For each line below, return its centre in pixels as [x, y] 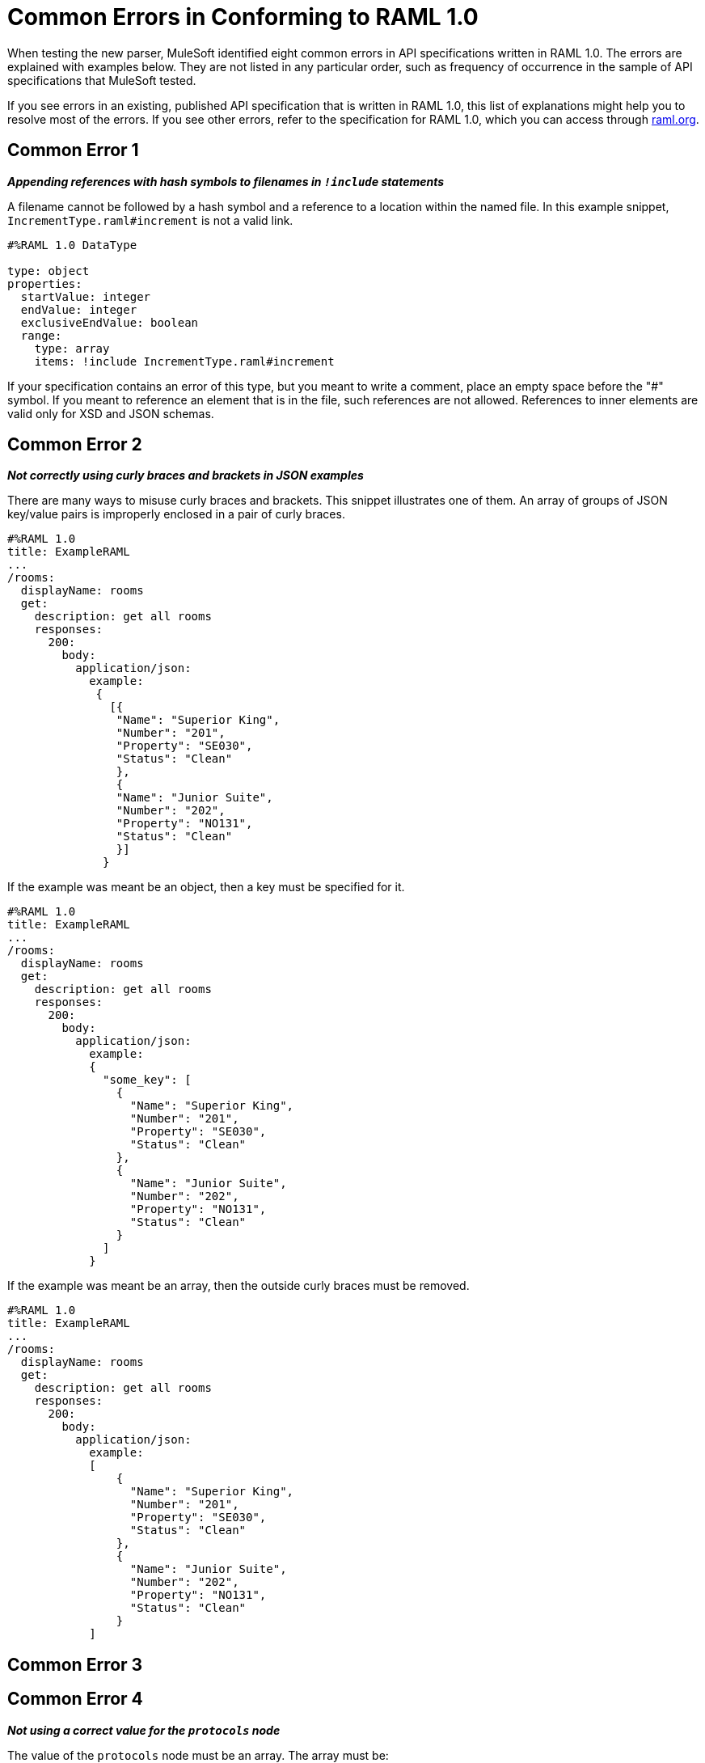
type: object [49, 271]
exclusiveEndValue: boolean [110, 322]
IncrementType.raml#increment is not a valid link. [150, 220]
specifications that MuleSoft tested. [102, 80]
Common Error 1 [73, 150]
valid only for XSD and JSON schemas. [111, 413]
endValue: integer [79, 309]
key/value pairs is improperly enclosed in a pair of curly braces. [176, 514]
